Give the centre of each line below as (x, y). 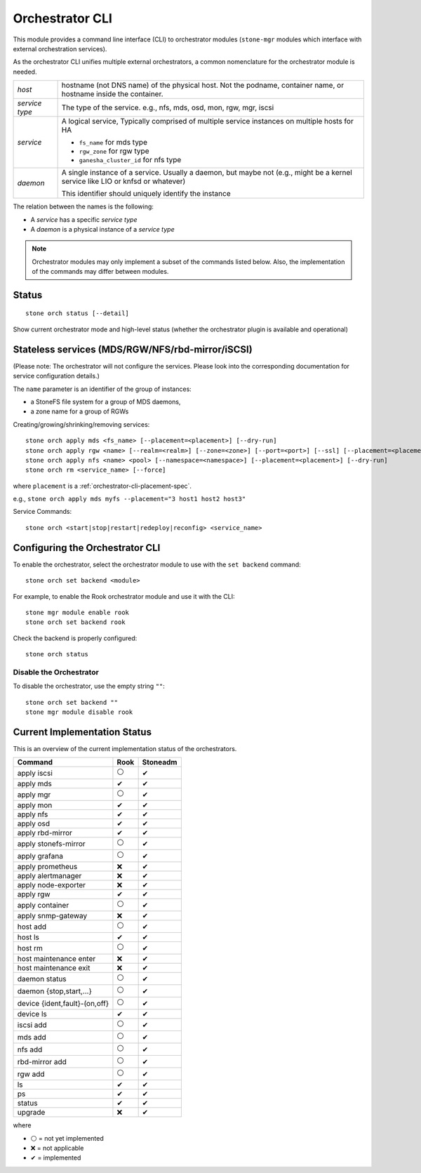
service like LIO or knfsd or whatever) (123, 181)
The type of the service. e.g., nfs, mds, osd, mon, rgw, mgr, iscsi (168, 107)
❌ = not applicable (57, 1148)
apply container (43, 905)
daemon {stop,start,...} (55, 991)
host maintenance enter (56, 959)
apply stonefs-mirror (51, 844)
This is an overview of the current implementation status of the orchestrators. (125, 748)
